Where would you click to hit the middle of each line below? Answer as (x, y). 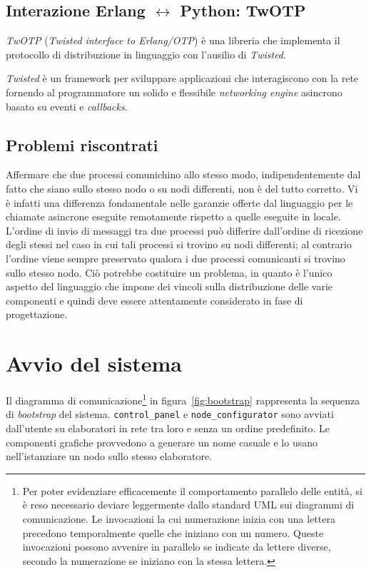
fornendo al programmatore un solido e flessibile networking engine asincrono (174, 92)
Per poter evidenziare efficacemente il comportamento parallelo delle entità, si (192, 490)
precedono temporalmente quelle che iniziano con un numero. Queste (173, 532)
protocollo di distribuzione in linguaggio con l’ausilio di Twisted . (146, 54)
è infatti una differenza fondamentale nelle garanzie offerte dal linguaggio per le (179, 202)
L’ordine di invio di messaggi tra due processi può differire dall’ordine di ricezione (184, 230)
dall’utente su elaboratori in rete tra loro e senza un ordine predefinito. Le (168, 428)
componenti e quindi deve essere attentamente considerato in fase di (154, 300)
